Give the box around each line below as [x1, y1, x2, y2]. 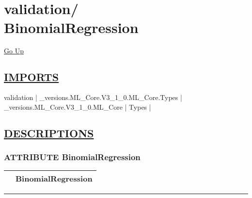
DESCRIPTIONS [4, 125, 94, 140]
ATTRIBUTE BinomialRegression [4, 151, 141, 163]
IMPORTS [4, 69, 59, 84]
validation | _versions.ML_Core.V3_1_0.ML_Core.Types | [4, 92, 182, 102]
